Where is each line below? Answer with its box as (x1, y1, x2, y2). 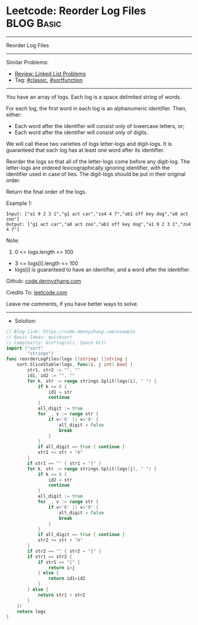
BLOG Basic (6, 17, 62, 30)
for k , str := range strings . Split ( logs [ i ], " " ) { (27, 378, 157, 384)
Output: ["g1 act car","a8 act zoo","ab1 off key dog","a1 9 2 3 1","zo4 (6, 221, 192, 227)
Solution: (14, 317, 37, 324)
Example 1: (6, 199, 32, 207)
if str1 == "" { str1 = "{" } (27, 460, 101, 466)
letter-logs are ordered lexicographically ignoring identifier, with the (6, 164, 170, 171)
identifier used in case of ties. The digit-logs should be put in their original (6, 170, 186, 178)
